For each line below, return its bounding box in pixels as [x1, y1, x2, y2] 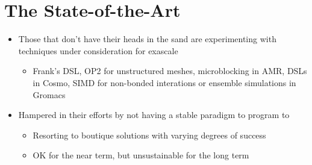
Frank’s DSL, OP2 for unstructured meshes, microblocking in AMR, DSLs [33, 64, 307, 77]
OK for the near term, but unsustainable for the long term [33, 149, 249, 161]
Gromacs [33, 88, 66, 101]
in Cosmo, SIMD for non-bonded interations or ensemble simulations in [33, 76, 296, 89]
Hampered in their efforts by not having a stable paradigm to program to [18, 108, 290, 121]
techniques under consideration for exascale [18, 44, 178, 57]
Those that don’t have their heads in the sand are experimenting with [18, 33, 276, 45]
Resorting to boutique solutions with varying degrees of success [33, 128, 266, 141]
